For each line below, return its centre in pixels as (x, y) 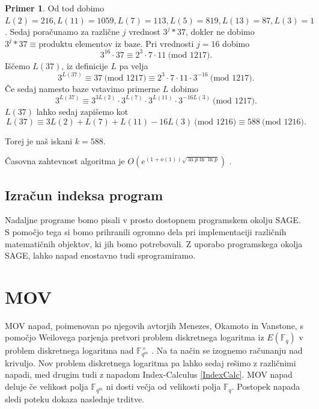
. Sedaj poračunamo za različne (62, 32)
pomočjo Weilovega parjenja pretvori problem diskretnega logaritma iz (135, 337)
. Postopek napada (266, 386)
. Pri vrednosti (167, 43)
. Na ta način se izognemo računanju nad (227, 350)
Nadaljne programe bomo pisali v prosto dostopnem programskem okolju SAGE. (153, 220)
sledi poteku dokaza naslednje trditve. (74, 398)
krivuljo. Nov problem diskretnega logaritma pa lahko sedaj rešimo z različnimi (150, 362)
